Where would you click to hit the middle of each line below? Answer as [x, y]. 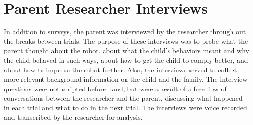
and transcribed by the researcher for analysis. [73, 117]
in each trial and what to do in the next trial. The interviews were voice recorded [126, 107]
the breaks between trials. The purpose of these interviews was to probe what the [126, 41]
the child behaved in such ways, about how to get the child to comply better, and [126, 60]
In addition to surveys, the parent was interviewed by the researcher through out [125, 31]
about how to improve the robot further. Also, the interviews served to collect [121, 69]
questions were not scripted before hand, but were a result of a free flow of [115, 88]
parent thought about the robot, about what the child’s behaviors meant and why [126, 50]
